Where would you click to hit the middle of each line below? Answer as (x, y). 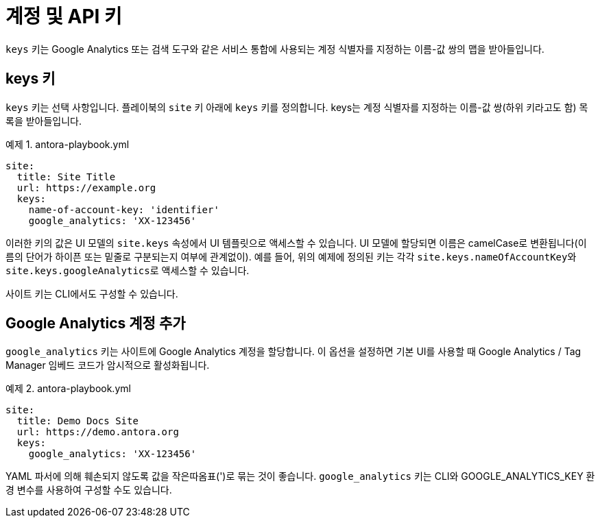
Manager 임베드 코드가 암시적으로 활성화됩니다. (108, 365)
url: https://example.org (86, 187)
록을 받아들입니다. (44, 121)
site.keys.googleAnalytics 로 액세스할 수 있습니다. (128, 270)
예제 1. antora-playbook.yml (68, 144)
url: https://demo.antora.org (98, 432)
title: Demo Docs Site (77, 421)
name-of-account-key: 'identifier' (124, 209)
